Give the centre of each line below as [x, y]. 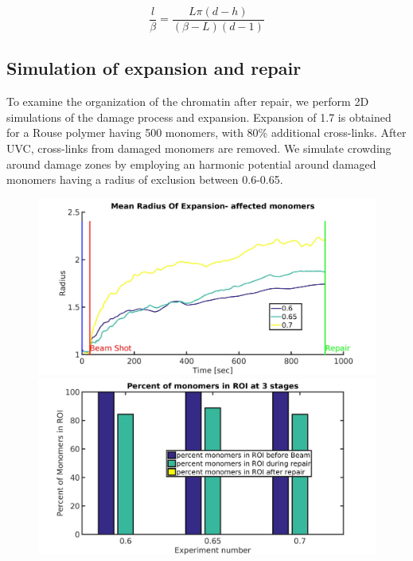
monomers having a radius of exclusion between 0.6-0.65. [145, 179]
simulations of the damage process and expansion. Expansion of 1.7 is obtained [199, 117]
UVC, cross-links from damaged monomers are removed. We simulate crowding [199, 148]
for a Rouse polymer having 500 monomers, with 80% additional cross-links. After [206, 132]
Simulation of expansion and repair [154, 68]
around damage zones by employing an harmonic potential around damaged [191, 164]
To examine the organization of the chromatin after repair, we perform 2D [188, 101]
